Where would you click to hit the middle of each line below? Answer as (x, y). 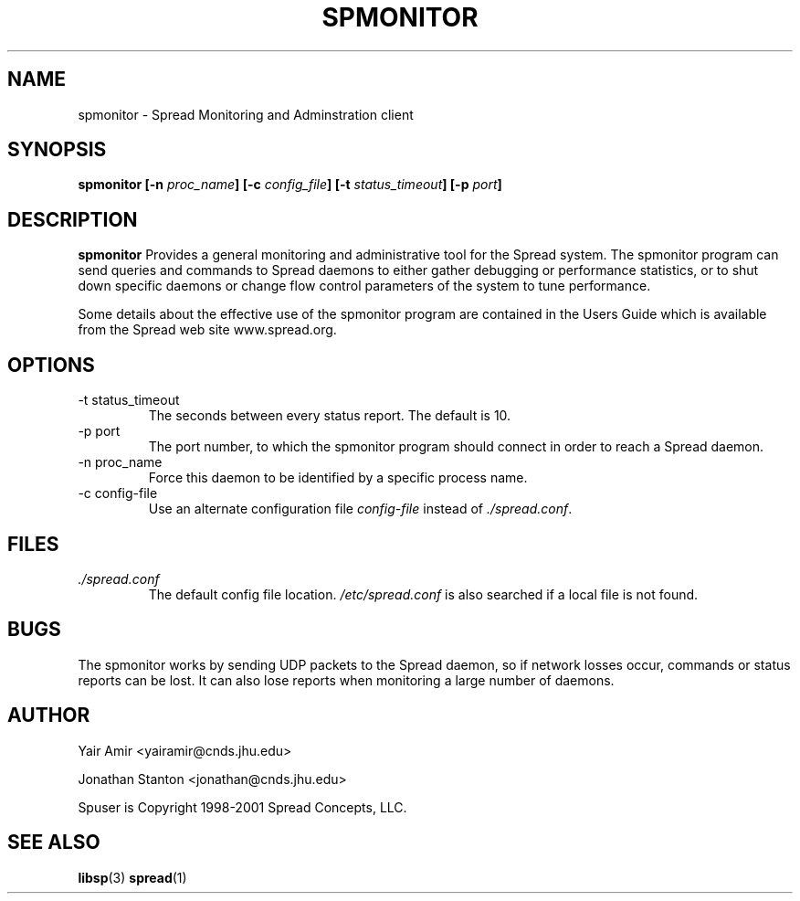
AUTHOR (49, 715)
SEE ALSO (54, 843)
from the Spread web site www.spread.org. (207, 330)
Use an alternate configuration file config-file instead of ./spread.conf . (360, 509)
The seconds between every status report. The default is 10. (330, 416)
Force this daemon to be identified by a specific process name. (338, 478)
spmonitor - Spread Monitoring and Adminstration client (246, 114)
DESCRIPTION (73, 219)
